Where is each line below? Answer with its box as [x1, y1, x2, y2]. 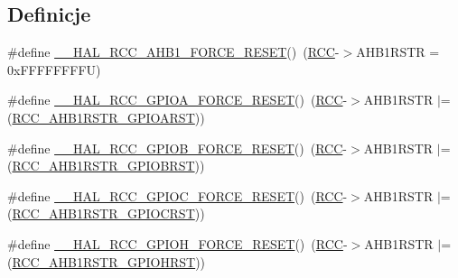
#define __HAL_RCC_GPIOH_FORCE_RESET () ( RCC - [7, 234, 348, 253]
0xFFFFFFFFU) [7, 60, 101, 79]
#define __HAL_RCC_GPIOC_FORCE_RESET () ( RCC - [7, 186, 348, 205]
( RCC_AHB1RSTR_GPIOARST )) [7, 107, 205, 126]
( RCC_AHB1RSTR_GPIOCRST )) [7, 204, 205, 223]
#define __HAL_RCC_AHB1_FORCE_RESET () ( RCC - [7, 42, 340, 61]
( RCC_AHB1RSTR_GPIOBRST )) [7, 156, 205, 175]
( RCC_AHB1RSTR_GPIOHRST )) [7, 252, 206, 271]
